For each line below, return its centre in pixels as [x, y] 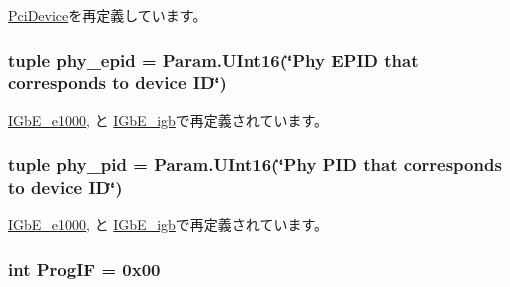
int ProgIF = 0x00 [84, 268]
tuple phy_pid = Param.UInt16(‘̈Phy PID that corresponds [255, 164]
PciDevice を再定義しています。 [107, 15]
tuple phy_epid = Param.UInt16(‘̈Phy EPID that [213, 59]
